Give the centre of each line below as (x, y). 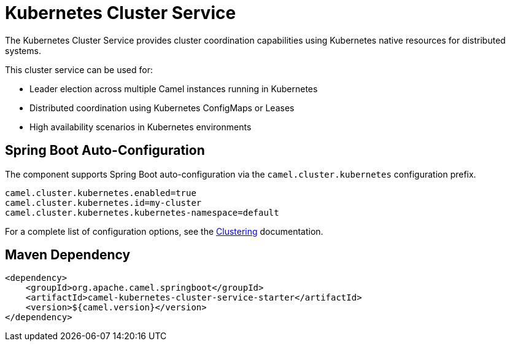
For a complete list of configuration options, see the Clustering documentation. (164, 231)
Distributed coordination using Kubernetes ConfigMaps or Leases (162, 108)
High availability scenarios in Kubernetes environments (141, 127)
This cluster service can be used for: (79, 69)
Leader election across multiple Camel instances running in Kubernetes (174, 88)
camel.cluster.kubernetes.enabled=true (101, 193)
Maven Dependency (68, 255)
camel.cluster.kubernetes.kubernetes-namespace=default (142, 212)
